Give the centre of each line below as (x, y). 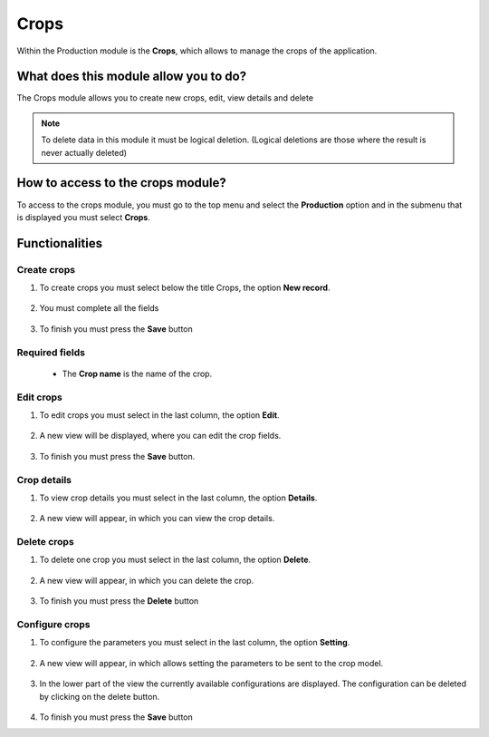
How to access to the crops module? (121, 183)
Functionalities (60, 243)
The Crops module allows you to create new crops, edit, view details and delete (165, 98)
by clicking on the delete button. (100, 696)
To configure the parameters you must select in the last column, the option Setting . (195, 643)
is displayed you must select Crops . (84, 217)
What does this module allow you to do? (132, 77)
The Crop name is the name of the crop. (137, 373)
